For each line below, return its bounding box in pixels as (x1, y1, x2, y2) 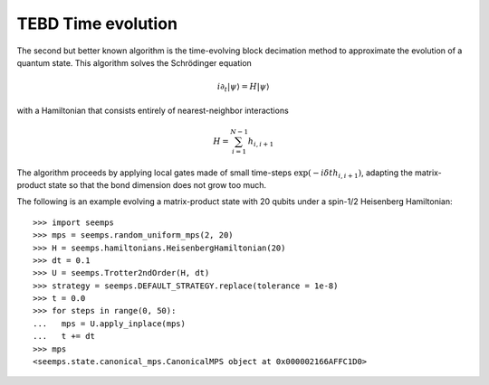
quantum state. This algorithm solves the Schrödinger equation (16, 57, 253, 68)
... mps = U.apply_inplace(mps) (33, 318, 186, 329)
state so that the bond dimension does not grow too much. (48, 179, 267, 190)
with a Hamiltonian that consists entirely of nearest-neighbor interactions (16, 105, 289, 116)
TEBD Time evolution (16, 14, 178, 33)
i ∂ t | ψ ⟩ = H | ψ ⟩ (217, 81, 270, 94)
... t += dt (33, 331, 95, 342)
